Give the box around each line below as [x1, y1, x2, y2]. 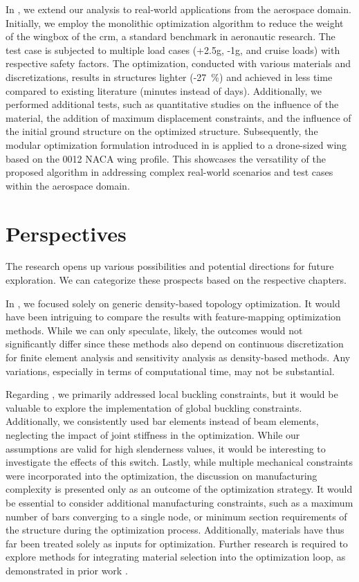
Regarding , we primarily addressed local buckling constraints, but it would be [6, 387, 338, 401]
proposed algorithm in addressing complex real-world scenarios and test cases [6, 165, 333, 179]
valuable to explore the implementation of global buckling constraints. [6, 400, 302, 415]
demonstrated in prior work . [6, 563, 128, 577]
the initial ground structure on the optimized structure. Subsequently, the [6, 124, 318, 138]
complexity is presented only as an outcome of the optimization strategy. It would [6, 482, 353, 496]
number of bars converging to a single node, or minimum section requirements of [6, 509, 347, 523]
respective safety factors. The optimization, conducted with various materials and [6, 56, 351, 71]
